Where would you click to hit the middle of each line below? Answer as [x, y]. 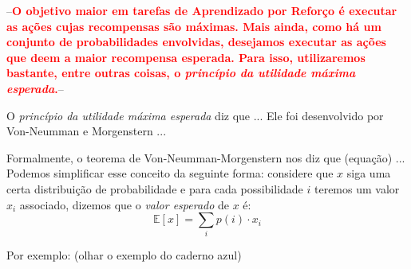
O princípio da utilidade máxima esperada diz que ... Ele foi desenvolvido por [195, 115]
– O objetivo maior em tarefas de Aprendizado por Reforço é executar [202, 10]
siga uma [369, 173]
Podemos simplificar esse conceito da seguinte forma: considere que [170, 173]
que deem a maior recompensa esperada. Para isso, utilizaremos [186, 57]
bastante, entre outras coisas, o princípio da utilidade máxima [181, 73]
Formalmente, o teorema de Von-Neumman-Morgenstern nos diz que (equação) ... [206, 157]
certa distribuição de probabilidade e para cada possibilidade [155, 188]
